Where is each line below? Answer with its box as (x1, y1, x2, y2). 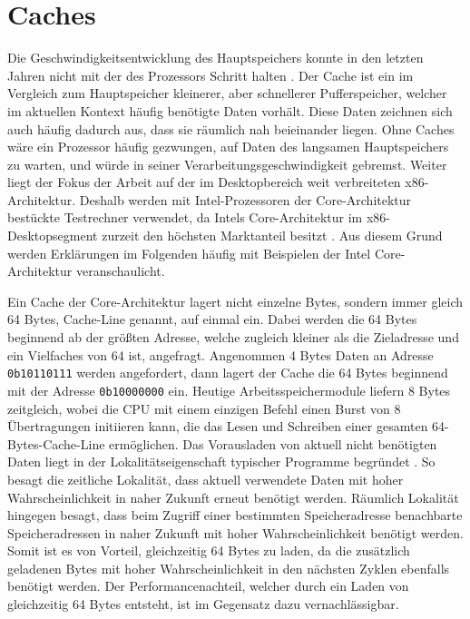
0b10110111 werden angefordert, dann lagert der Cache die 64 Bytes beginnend (7, 363, 448, 382)
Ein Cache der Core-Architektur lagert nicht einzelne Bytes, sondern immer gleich (7, 291, 464, 310)
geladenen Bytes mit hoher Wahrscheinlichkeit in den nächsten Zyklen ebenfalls (7, 558, 450, 577)
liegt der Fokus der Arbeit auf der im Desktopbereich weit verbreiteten (7, 172, 401, 192)
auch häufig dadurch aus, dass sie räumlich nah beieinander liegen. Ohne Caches (7, 119, 455, 138)
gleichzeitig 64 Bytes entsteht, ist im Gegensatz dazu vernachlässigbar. (7, 594, 399, 614)
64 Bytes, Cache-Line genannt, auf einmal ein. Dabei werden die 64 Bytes (7, 309, 417, 329)
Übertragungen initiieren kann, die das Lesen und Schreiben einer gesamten (7, 417, 428, 436)
